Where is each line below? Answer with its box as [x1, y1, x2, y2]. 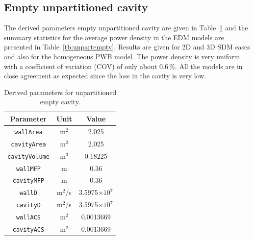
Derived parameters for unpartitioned [4, 87, 117, 97]
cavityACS [12, 226, 45, 234]
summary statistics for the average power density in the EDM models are [4, 32, 224, 42]
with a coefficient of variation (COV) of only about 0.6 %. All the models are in [4, 61, 243, 71]
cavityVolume [7, 153, 50, 160]
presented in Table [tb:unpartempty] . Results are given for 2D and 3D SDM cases [4, 42, 250, 52]
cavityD [16, 202, 41, 209]
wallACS [16, 214, 41, 221]
